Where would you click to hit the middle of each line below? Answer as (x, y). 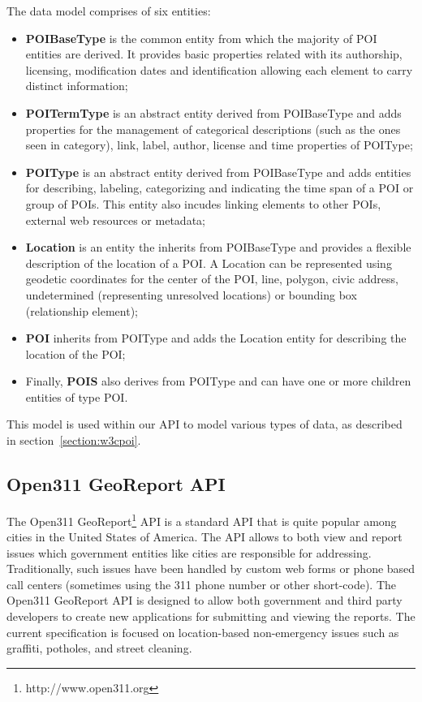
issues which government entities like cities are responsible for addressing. (189, 552)
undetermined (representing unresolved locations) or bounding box (191, 294)
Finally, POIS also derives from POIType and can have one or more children (218, 381)
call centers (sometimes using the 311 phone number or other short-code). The (202, 584)
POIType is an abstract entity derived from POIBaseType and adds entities (218, 172)
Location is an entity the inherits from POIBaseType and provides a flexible (218, 247)
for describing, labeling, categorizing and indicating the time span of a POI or (220, 188)
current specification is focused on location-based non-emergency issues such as (203, 632)
